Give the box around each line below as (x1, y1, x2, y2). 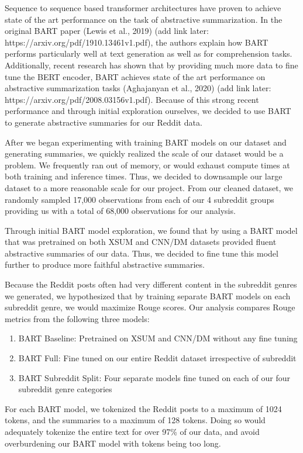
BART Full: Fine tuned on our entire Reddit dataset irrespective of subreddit (18, 352, 297, 364)
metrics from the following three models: (5, 312, 150, 324)
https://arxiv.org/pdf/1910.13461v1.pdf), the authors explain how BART (5, 36, 268, 48)
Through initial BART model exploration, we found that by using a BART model (5, 224, 298, 236)
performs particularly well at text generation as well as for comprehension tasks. (5, 47, 292, 60)
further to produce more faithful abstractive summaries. (5, 258, 205, 271)
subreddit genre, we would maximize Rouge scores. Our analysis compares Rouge (5, 301, 295, 313)
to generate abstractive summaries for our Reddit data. (5, 116, 202, 128)
